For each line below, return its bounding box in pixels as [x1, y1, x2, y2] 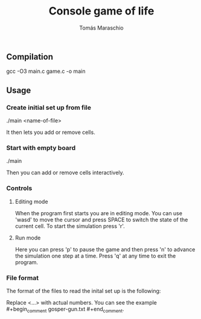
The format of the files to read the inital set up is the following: [6, 287, 161, 294]
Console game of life [48, 4, 155, 18]
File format [6, 273, 39, 282]
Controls [6, 184, 33, 192]
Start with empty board [6, 144, 76, 152]
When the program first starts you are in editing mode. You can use [14, 209, 183, 216]
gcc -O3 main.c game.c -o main [6, 68, 86, 75]
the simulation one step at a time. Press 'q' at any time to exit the [14, 252, 176, 259]
